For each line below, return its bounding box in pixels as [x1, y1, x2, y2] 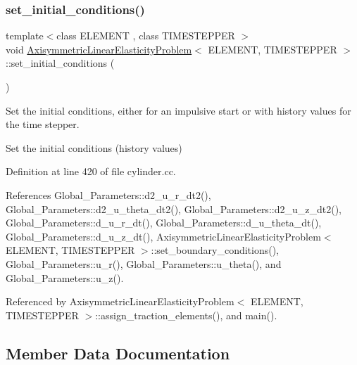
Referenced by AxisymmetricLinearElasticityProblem [6, 294, 234, 309]
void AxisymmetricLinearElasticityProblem [6, 41, 192, 56]
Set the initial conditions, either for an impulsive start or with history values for [6, 103, 351, 117]
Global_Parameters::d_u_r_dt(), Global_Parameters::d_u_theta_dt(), [6, 215, 322, 230]
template [6, 28, 44, 43]
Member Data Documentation [6, 342, 230, 364]
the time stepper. [6, 117, 80, 132]
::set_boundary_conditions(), [151, 243, 280, 257]
